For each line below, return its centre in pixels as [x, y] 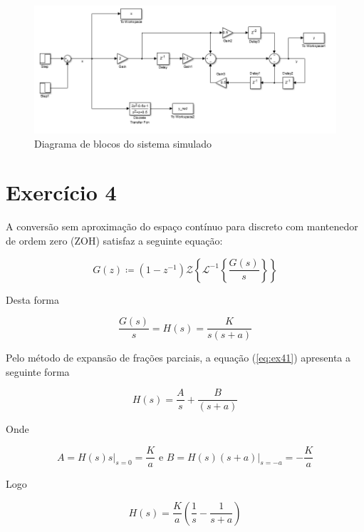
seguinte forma [38, 371]
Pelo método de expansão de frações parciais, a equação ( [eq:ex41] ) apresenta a [178, 358]
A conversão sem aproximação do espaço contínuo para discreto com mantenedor [182, 226]
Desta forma [32, 299]
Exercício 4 [61, 192]
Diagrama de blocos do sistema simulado [123, 143]
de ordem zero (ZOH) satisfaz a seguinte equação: [114, 240]
